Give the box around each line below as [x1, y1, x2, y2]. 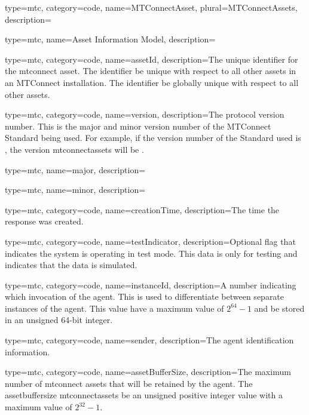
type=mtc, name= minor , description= [5, 183, 146, 196]
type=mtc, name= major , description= [5, 163, 146, 176]
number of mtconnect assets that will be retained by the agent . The [5, 377, 253, 389]
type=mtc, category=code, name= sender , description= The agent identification [5, 334, 294, 346]
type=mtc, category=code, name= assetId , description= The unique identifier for [5, 53, 298, 65]
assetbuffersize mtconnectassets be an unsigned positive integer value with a [5, 389, 283, 401]
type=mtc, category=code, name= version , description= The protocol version [5, 108, 284, 121]
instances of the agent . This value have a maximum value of [5, 302, 224, 314]
